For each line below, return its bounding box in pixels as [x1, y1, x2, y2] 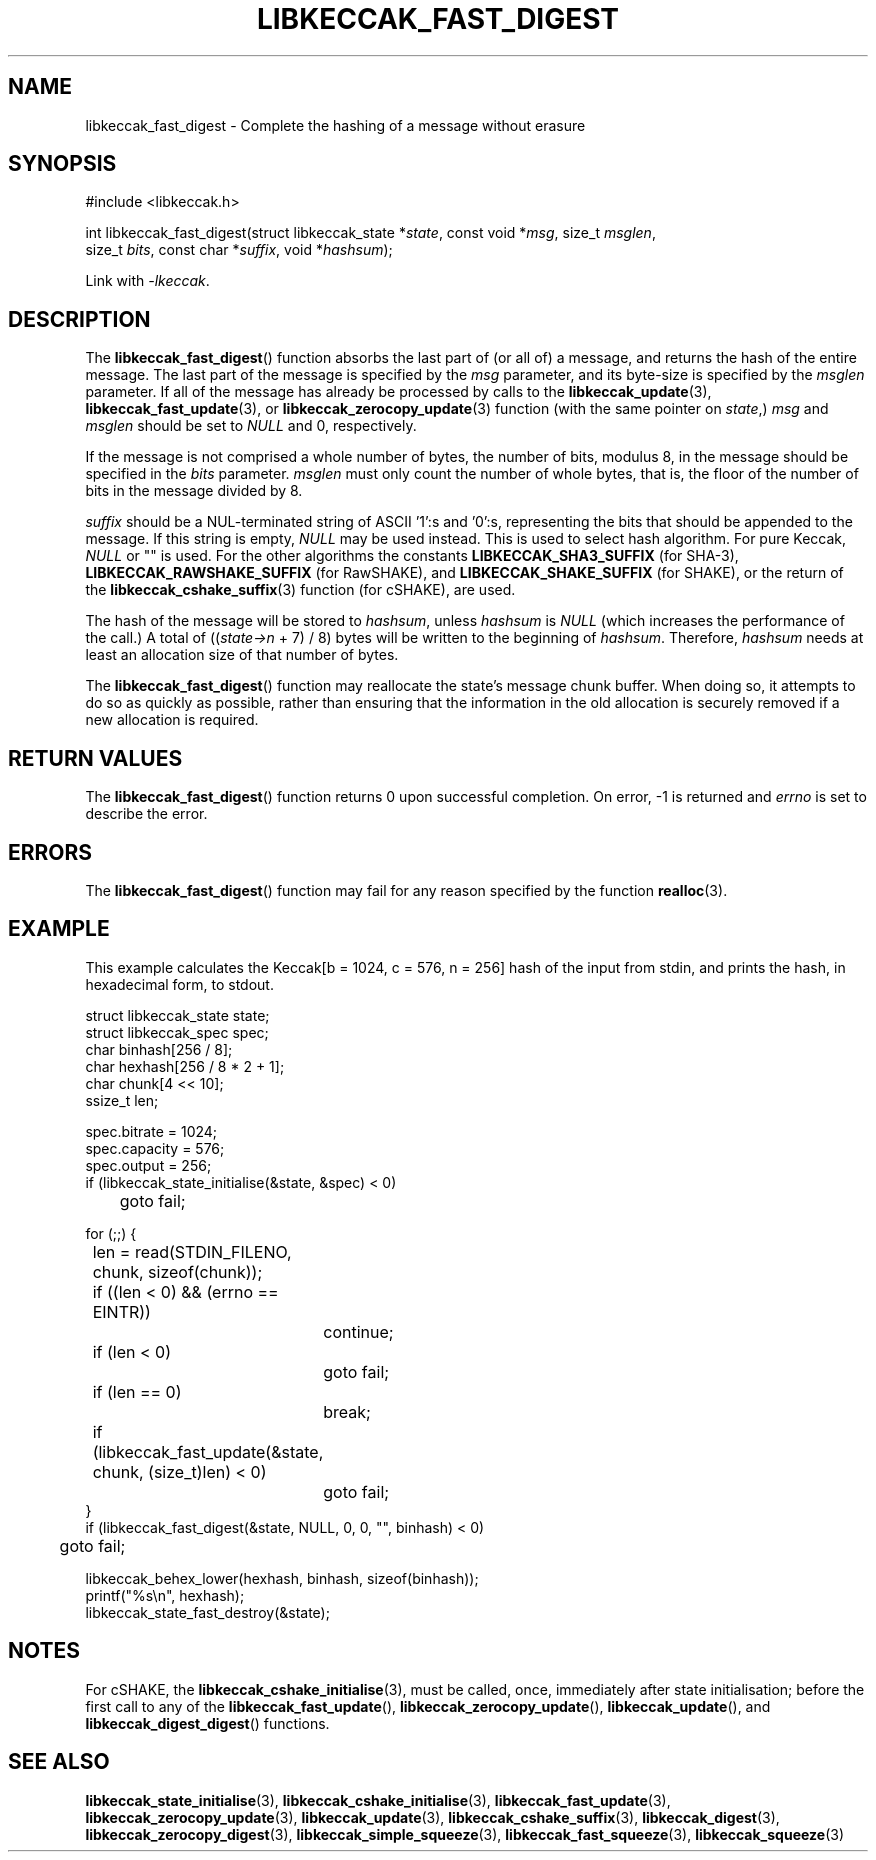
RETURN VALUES [8, 745, 183, 771]
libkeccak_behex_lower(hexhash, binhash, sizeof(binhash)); [85, 1569, 479, 1587]
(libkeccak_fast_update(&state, [92, 1441, 324, 1462]
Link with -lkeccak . [85, 272, 210, 290]
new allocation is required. [85, 711, 259, 729]
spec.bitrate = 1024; [85, 1122, 218, 1140]
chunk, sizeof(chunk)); [92, 1261, 263, 1282]
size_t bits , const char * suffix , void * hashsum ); [85, 241, 393, 259]
